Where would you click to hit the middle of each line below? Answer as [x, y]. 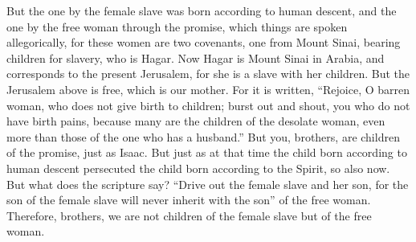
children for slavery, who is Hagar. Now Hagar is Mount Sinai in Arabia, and [196, 57]
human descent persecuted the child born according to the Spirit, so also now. [198, 168]
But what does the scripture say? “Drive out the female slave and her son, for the [208, 184]
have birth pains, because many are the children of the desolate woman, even [196, 121]
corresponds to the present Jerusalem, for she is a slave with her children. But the [208, 74]
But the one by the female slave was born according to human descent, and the [202, 10]
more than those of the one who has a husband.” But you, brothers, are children [203, 136]
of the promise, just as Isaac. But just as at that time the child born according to [207, 152]
